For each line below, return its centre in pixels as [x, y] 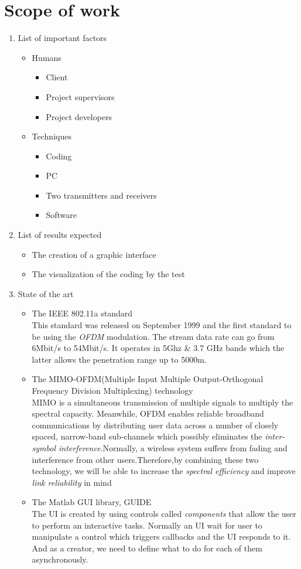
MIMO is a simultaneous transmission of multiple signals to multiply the [163, 402]
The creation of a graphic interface [94, 254]
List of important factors [62, 38]
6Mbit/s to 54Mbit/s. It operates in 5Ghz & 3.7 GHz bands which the [158, 348]
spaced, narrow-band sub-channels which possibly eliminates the [147, 436]
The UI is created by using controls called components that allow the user [164, 513]
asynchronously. [60, 559]
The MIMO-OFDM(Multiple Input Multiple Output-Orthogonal [148, 379]
